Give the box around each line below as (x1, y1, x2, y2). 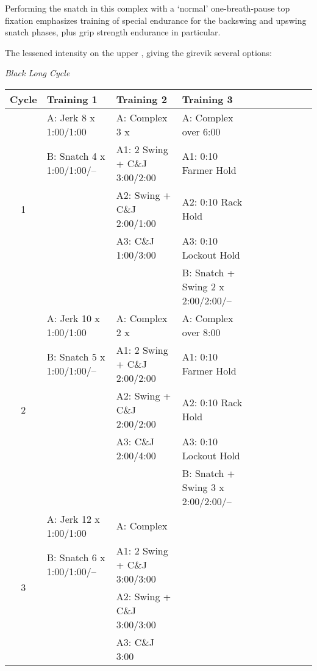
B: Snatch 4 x (46, 149, 105, 163)
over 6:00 (182, 124, 221, 138)
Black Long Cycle (5, 66, 70, 79)
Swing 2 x (182, 279, 224, 293)
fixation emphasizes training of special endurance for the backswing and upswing (5, 13, 307, 26)
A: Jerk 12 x (46, 511, 100, 526)
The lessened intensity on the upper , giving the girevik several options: (5, 46, 272, 59)
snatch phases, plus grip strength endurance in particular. (5, 26, 221, 38)
